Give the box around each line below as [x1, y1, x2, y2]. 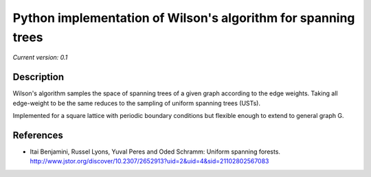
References [12, 129, 63, 141]
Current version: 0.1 [12, 54, 68, 62]
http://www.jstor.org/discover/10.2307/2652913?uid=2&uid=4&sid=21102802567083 [30, 157, 269, 165]
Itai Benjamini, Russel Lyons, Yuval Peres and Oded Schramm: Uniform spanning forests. [30, 147, 281, 156]
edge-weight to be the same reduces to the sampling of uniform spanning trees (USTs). [12, 99, 261, 107]
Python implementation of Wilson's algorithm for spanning [12, 10, 355, 25]
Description [12, 71, 65, 83]
